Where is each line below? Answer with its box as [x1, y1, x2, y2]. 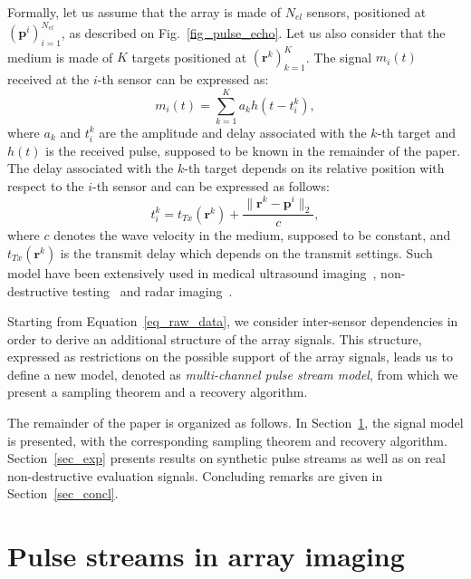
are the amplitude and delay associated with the [99, 122, 367, 141]
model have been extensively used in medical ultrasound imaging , [7, 263, 377, 282]
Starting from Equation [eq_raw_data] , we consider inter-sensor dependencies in [7, 312, 458, 331]
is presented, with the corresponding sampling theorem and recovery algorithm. [7, 430, 447, 449]
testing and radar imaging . [72, 281, 233, 300]
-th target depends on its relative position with [184, 159, 445, 178]
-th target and [377, 122, 457, 141]
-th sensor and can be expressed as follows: [92, 176, 330, 195]
